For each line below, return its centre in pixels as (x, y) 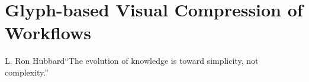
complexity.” (27, 72)
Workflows (48, 33)
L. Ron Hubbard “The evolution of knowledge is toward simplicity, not (132, 61)
